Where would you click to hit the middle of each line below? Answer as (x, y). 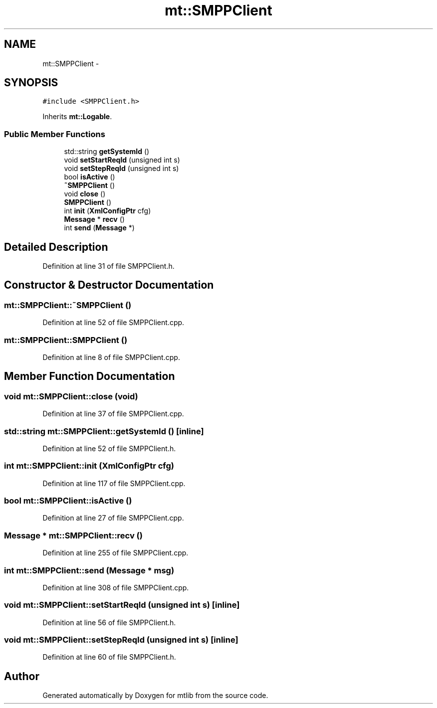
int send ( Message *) (99, 228)
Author (22, 676)
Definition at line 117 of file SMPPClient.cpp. (114, 483)
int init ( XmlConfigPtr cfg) (108, 211)
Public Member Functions (55, 134)
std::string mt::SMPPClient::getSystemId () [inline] (104, 431)
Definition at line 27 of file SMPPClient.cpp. (113, 518)
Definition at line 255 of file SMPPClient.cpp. (115, 553)
